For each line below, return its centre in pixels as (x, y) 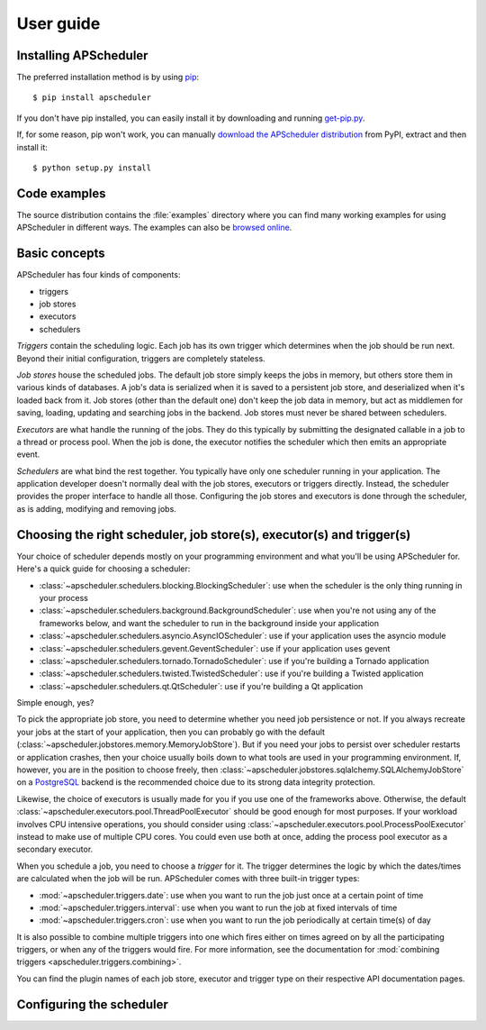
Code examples (61, 193)
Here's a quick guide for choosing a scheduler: (103, 569)
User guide (58, 23)
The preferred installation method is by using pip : (108, 77)
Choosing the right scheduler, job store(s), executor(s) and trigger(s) (214, 535)
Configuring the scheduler (92, 1004)
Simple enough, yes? (55, 703)
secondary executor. (55, 849)
